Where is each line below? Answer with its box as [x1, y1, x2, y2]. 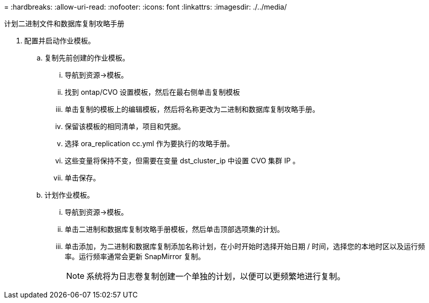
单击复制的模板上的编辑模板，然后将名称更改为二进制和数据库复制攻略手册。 [65, 105, 319, 113]
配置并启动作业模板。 [24, 36, 95, 45]
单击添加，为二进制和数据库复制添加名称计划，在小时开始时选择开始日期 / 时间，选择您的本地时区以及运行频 [65, 242, 425, 251]
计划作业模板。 [44, 191, 94, 199]
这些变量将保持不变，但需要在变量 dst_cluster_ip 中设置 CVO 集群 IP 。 [65, 156, 300, 165]
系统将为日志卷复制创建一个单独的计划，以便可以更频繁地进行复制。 [86, 271, 346, 281]
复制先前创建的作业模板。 [44, 53, 129, 62]
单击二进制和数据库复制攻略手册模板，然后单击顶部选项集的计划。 [65, 225, 284, 233]
